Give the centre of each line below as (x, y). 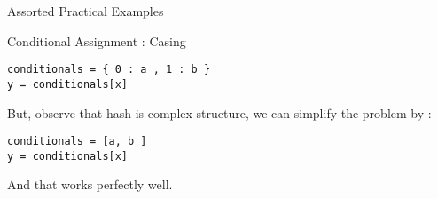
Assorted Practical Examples (86, 11)
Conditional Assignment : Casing (97, 40)
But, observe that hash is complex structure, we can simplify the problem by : (219, 112)
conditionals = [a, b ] (77, 142)
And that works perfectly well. (90, 184)
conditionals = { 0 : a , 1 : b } (109, 70)
